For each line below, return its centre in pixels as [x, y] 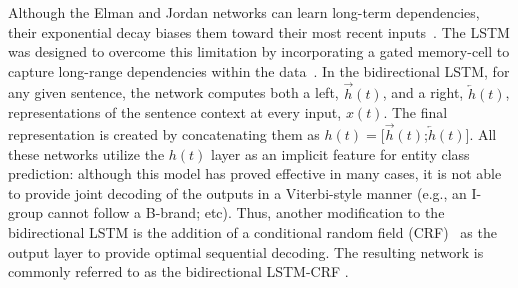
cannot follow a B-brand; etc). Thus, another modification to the [246, 212]
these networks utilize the [86, 153]
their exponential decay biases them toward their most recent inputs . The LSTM [259, 31]
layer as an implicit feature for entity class [340, 153]
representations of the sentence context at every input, [175, 112]
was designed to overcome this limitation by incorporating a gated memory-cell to [259, 51]
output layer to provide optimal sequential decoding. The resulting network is [246, 251]
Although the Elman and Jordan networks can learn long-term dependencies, [244, 12]
